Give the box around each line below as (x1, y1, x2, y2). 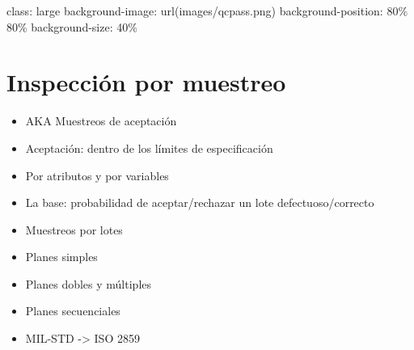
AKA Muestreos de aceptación (25, 112, 177, 129)
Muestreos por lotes (25, 221, 123, 238)
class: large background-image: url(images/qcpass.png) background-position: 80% (6, 2, 408, 19)
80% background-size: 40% (6, 18, 137, 35)
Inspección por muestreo (6, 65, 286, 99)
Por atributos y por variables (25, 167, 169, 183)
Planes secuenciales (25, 302, 120, 319)
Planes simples (25, 248, 98, 265)
